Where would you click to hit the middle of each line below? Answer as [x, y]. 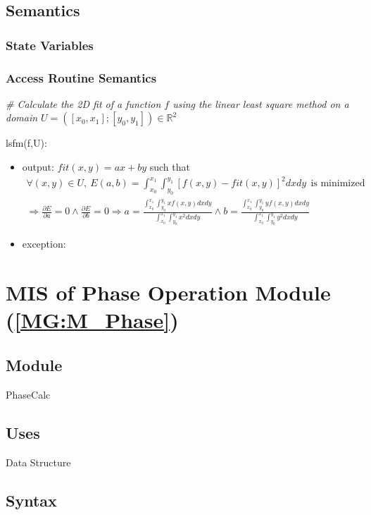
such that [170, 167]
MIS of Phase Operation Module [168, 292]
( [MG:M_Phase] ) [92, 320]
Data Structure [38, 462]
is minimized [338, 184]
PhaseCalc [28, 394]
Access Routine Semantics [81, 77]
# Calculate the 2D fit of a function [83, 103]
